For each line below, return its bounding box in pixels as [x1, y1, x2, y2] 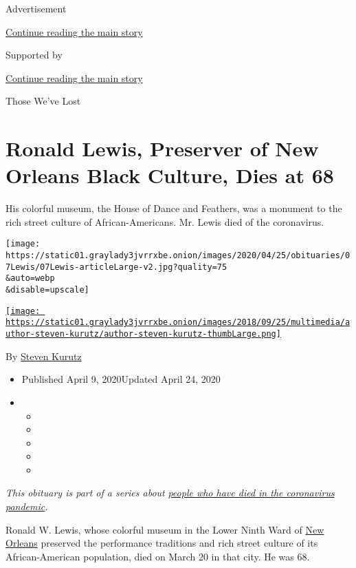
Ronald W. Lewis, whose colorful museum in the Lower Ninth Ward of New [5, 522, 324, 536]
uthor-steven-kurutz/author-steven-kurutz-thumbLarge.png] [5, 329, 281, 339]
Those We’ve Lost [5, 94, 81, 108]
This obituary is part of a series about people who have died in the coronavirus [5, 485, 335, 500]
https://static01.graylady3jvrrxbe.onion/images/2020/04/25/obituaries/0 [5, 251, 351, 261]
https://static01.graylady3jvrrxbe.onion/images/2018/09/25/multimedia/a [5, 317, 351, 328]
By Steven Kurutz [5, 348, 82, 363]
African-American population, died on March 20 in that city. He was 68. [5, 549, 310, 563]
